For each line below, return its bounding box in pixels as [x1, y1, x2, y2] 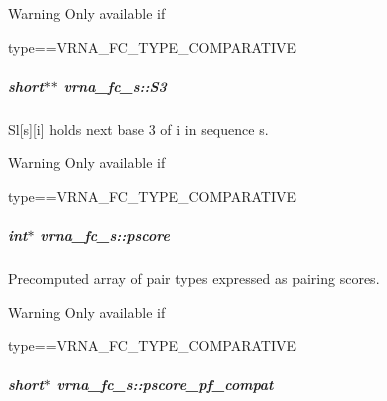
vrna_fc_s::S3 [63, 75, 167, 96]
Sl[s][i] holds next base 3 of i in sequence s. [8, 118, 269, 139]
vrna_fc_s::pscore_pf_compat [56, 374, 274, 395]
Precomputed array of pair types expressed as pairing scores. [8, 268, 380, 289]
